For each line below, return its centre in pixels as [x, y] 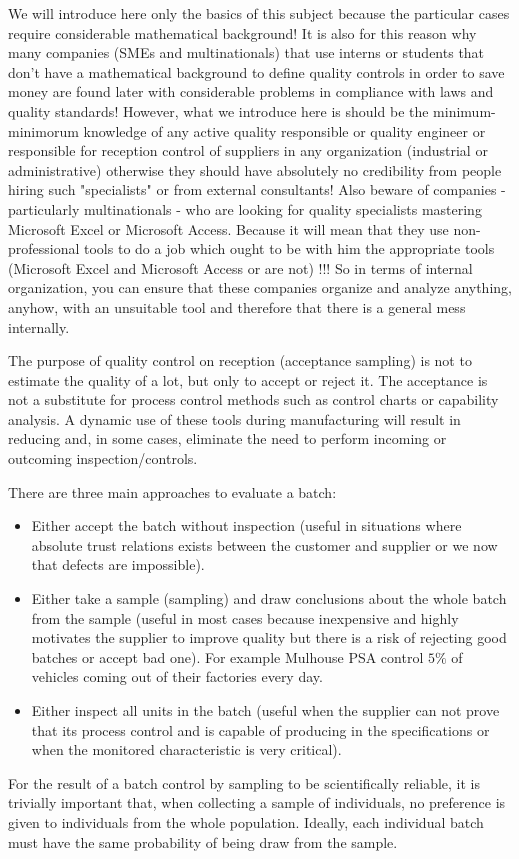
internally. [39, 326]
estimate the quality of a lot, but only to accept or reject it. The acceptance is [248, 379]
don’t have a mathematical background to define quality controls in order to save [256, 71]
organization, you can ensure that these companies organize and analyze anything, [260, 287]
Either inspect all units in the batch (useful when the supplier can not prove [265, 710]
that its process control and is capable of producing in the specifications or [260, 729]
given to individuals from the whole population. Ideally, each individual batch [246, 821]
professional [44, 248]
